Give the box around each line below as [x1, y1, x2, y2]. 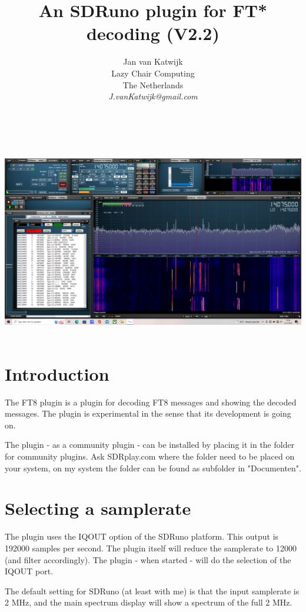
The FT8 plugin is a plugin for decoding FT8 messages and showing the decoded [5, 395, 297, 408]
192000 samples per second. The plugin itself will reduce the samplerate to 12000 [5, 541, 297, 554]
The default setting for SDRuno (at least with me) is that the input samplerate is [5, 584, 300, 597]
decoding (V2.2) [87, 21, 219, 45]
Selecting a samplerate [5, 496, 191, 520]
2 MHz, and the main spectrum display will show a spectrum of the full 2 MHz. [5, 596, 292, 608]
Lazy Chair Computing [111, 66, 195, 79]
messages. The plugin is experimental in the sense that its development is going [5, 407, 291, 420]
